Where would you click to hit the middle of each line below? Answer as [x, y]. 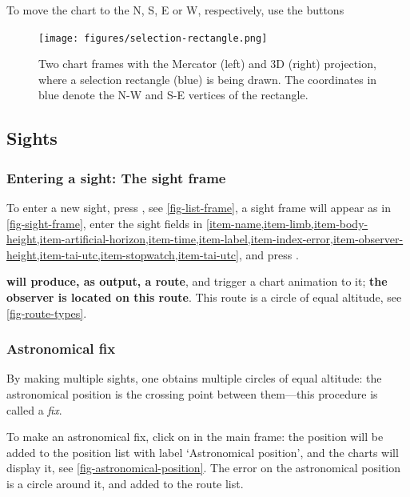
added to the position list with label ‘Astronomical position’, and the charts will [203, 452]
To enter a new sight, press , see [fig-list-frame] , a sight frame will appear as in [199, 208]
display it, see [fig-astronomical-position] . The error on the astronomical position [204, 468]
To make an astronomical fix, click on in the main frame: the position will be [195, 437]
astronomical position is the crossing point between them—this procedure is [192, 394]
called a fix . [34, 409]
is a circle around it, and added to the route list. [125, 483]
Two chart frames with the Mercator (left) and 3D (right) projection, [207, 64]
